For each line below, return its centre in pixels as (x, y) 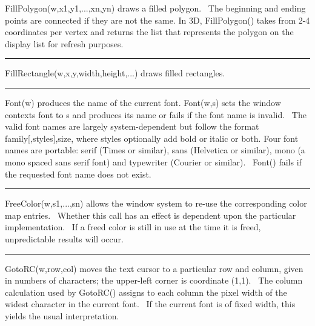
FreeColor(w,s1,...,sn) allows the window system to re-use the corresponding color (156, 203)
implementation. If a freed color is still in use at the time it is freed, (133, 227)
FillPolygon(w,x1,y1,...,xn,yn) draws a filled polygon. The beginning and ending (155, 8)
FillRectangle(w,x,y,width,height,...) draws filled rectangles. (115, 73)
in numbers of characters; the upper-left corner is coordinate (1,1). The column (154, 280)
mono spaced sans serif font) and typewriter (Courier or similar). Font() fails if (153, 161)
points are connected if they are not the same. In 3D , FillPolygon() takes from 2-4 (157, 20)
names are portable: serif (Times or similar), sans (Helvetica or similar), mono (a (155, 150)
